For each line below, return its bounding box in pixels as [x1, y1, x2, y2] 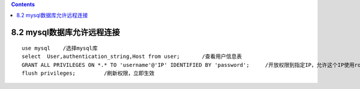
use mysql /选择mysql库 [22, 45, 98, 51]
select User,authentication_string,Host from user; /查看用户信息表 [22, 53, 242, 60]
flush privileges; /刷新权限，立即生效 [22, 69, 155, 76]
